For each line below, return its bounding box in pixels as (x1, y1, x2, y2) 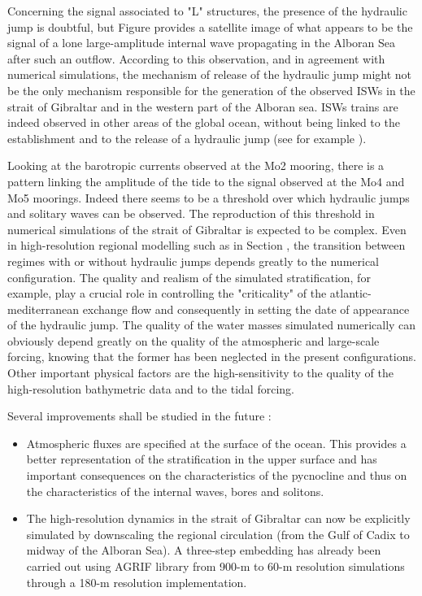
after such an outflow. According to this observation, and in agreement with (7, 50, 385, 67)
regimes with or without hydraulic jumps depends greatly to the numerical (7, 252, 380, 269)
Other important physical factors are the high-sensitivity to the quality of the (7, 364, 394, 381)
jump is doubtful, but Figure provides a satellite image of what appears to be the (7, 18, 413, 35)
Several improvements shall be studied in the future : (7, 407, 272, 424)
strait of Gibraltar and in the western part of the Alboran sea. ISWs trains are (7, 98, 398, 115)
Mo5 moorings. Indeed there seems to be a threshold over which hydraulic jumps (7, 189, 410, 206)
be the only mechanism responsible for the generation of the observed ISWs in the (7, 81, 415, 98)
